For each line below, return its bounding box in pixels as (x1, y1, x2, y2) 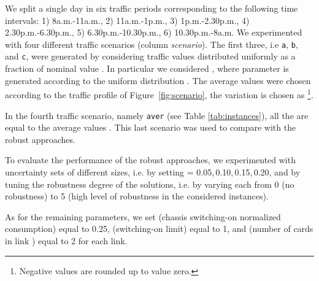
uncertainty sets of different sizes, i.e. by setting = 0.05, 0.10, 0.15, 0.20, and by (5, 165, 301, 178)
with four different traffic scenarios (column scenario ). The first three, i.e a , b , (5, 37, 298, 50)
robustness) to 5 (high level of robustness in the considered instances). (5, 190, 269, 202)
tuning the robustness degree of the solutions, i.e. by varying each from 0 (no (5, 177, 294, 190)
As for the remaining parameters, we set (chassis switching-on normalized (5, 210, 281, 223)
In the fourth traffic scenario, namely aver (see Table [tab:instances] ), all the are (5, 109, 309, 121)
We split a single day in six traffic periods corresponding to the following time (5, 2, 298, 14)
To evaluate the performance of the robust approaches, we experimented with (5, 153, 296, 166)
